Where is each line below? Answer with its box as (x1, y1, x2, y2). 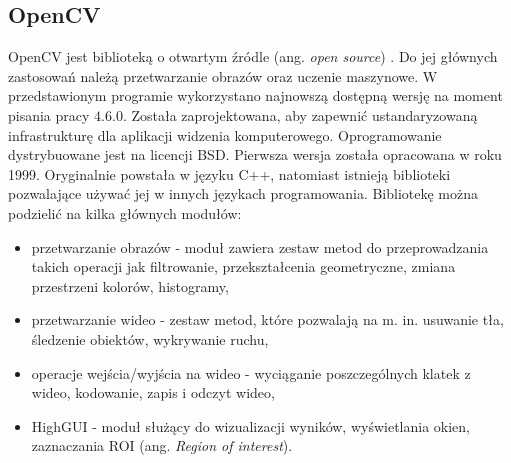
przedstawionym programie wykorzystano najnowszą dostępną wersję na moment (8, 85, 503, 106)
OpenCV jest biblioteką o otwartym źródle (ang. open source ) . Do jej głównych (8, 46, 498, 67)
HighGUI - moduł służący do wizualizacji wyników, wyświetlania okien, (31, 415, 471, 436)
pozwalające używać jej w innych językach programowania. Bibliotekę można (8, 183, 479, 204)
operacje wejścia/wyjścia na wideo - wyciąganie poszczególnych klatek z (31, 362, 471, 383)
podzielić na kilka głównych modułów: (8, 202, 242, 223)
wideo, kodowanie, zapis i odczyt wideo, (31, 382, 275, 403)
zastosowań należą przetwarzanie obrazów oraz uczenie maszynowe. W (8, 65, 438, 86)
